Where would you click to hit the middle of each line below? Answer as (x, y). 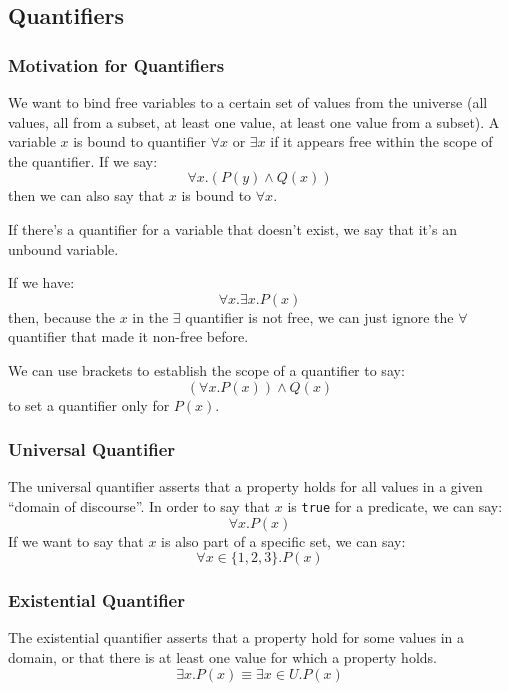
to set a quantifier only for (89, 404)
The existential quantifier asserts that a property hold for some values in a (236, 637)
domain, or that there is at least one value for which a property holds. (222, 657)
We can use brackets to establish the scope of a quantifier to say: (206, 369)
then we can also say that (86, 195)
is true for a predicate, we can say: (395, 505)
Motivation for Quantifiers (116, 64)
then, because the (62, 316)
